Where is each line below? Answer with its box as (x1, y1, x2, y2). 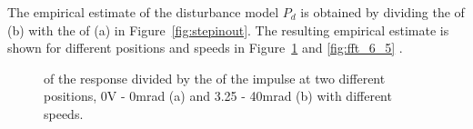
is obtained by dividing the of (300, 3, 465, 21)
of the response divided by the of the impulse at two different (44, 68, 386, 87)
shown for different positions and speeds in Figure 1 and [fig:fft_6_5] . (7, 38, 403, 57)
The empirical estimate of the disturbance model (7, 3, 279, 21)
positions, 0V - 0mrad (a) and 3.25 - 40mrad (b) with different (44, 86, 392, 105)
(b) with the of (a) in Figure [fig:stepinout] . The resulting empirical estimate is (7, 20, 449, 39)
